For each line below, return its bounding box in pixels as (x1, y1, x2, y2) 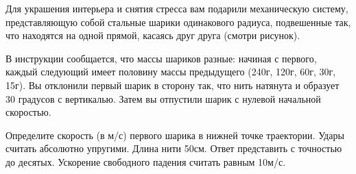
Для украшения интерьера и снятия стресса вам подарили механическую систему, (5, 1, 348, 15)
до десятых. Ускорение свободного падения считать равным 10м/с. (5, 154, 286, 169)
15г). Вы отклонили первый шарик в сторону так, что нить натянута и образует (5, 77, 340, 92)
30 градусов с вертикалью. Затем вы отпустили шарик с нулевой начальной (5, 91, 321, 105)
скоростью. (5, 105, 51, 119)
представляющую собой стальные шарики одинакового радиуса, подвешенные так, (5, 14, 351, 29)
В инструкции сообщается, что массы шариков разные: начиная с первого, (5, 51, 317, 65)
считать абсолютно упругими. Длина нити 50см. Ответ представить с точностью (5, 141, 342, 156)
